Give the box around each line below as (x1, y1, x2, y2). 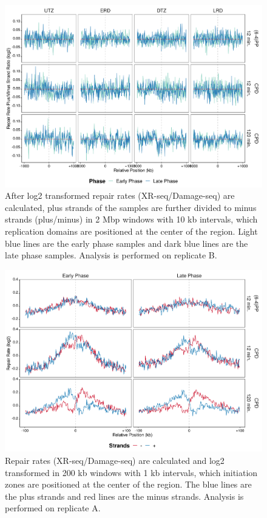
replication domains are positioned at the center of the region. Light (5, 225, 258, 238)
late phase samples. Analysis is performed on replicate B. (5, 249, 217, 261)
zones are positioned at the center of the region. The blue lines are (5, 478, 252, 491)
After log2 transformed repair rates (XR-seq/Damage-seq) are (5, 189, 235, 202)
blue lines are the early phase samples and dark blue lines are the (5, 237, 248, 249)
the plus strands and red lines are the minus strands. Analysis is (5, 489, 244, 502)
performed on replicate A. (5, 502, 101, 514)
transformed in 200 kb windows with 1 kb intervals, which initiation (5, 466, 258, 478)
